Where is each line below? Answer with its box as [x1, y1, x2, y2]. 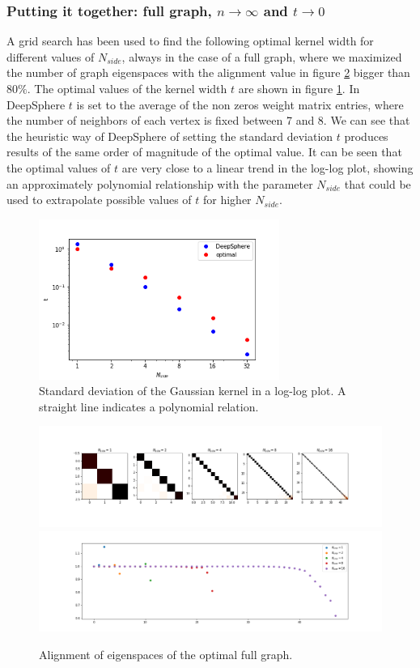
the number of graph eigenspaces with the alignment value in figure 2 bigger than [6, 64, 410, 81]
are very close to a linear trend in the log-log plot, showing [121, 159, 414, 176]
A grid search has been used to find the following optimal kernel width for [6, 32, 374, 49]
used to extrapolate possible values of [6, 191, 192, 208]
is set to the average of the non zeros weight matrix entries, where [76, 96, 404, 113]
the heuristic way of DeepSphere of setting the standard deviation [6, 127, 333, 144]
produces [344, 127, 388, 144]
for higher [203, 191, 252, 208]
